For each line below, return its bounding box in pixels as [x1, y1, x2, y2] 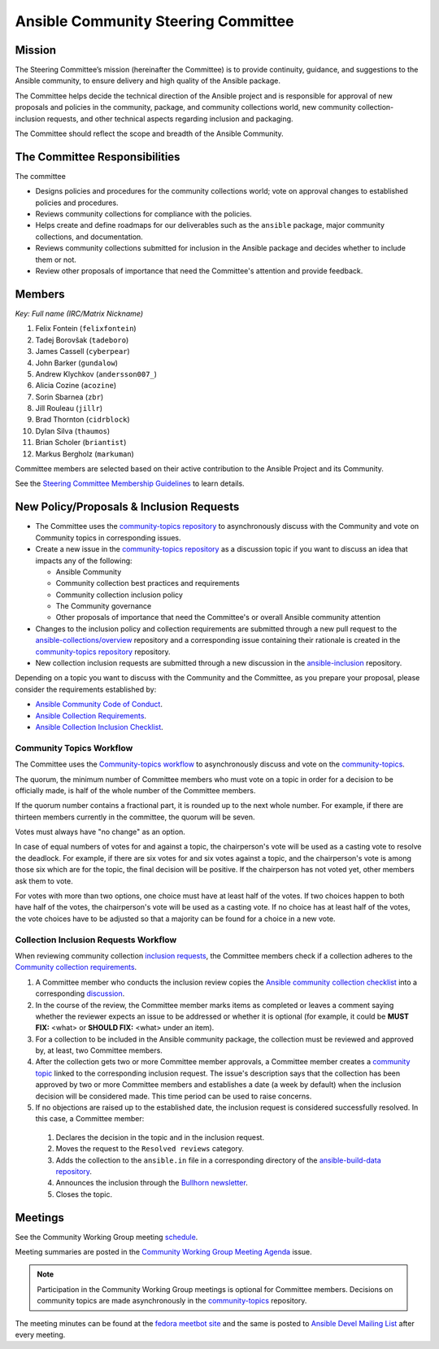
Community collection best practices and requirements [55, 578, 240, 588]
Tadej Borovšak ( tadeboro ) [35, 334, 129, 345]
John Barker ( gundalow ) [35, 358, 118, 368]
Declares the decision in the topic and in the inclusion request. [55, 1132, 264, 1142]
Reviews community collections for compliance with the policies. [35, 209, 252, 219]
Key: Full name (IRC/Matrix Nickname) [15, 308, 144, 318]
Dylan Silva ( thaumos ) [35, 426, 111, 435]
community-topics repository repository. [35, 647, 171, 657]
